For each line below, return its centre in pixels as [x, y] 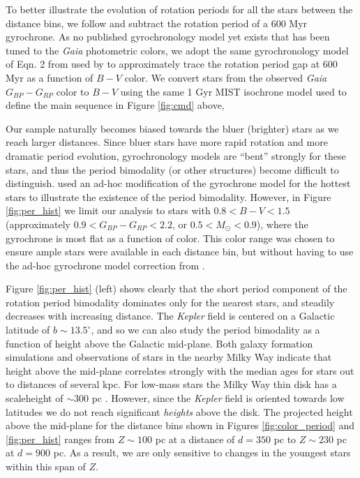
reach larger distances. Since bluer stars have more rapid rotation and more [167, 142]
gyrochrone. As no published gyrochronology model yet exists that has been [168, 37]
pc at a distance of [195, 439]
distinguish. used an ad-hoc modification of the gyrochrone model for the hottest [178, 183]
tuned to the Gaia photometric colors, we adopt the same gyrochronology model [177, 50]
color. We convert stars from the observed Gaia [226, 77]
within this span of [46, 466]
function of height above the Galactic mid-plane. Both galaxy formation [159, 343]
